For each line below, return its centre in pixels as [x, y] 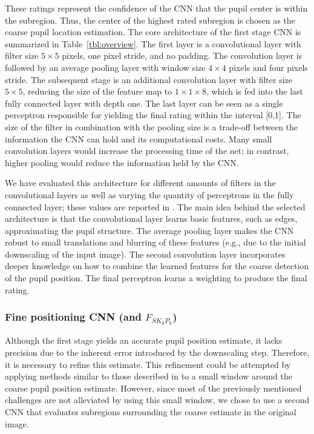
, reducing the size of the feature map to [97, 91]
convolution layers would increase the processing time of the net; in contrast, [147, 151]
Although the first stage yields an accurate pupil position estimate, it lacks [144, 340]
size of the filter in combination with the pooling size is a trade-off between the [152, 126]
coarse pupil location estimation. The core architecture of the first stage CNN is [153, 32]
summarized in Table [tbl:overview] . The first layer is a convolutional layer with [153, 43]
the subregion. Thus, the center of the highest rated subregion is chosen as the [150, 20]
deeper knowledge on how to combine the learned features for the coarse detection [157, 266]
